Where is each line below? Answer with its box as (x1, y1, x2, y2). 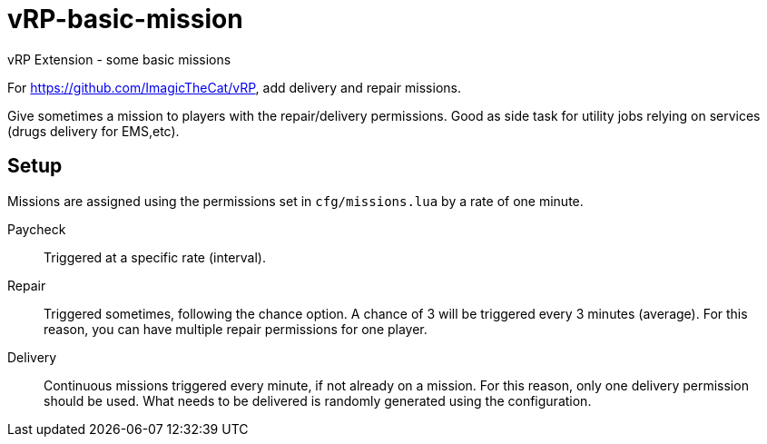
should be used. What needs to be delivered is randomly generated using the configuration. (44, 392, 592, 409)
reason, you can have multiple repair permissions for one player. (44, 321, 428, 337)
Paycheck (7, 221, 66, 237)
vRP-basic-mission (7, 4, 243, 35)
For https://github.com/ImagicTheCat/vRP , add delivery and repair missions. (7, 79, 461, 95)
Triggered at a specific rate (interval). (44, 249, 267, 265)
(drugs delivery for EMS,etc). (7, 123, 180, 139)
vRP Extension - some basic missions (7, 51, 231, 67)
